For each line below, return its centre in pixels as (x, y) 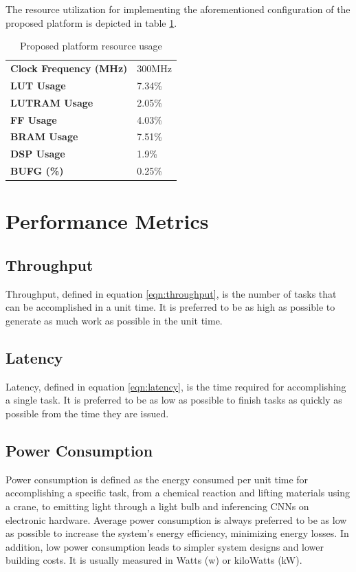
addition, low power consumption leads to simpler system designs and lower (165, 546)
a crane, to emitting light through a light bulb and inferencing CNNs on (157, 506)
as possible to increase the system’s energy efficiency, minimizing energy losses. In (177, 533)
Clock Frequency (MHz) (69, 68)
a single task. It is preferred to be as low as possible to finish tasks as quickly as (174, 400)
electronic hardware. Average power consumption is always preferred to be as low (176, 519)
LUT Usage (38, 85)
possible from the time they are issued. (87, 413)
